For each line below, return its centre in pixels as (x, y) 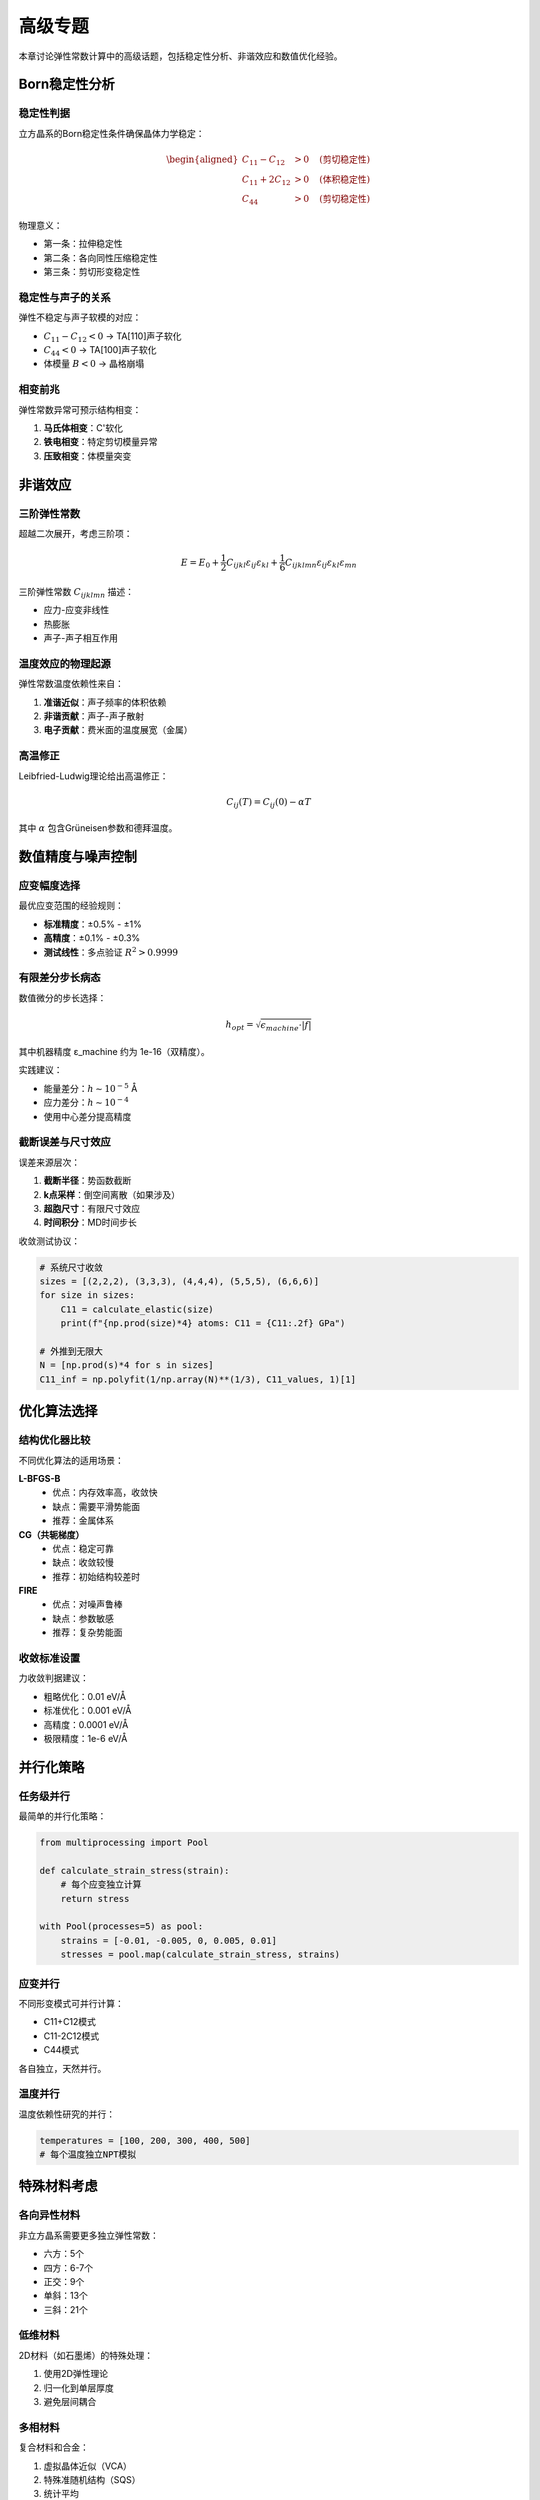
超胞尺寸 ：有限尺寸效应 (91, 1208)
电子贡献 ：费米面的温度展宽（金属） (118, 730)
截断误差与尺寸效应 (65, 1142)
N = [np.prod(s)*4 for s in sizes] (126, 1365)
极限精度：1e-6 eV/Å (85, 1738)
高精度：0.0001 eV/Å (86, 1724)
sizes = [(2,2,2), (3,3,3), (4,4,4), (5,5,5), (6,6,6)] (179, 1281)
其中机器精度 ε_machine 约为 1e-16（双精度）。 (114, 1052)
